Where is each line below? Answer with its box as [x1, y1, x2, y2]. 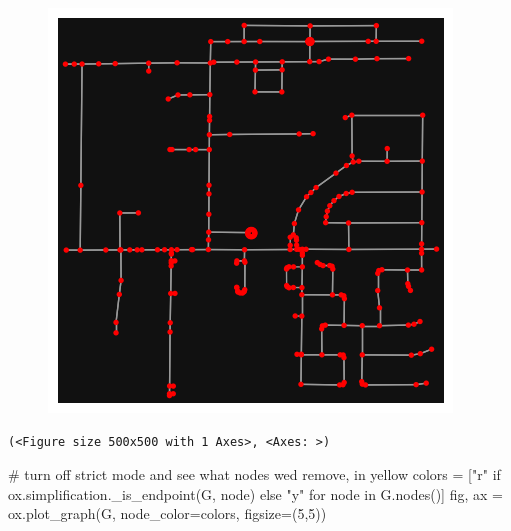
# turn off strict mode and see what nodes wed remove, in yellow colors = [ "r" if [8, 464, 501, 485]
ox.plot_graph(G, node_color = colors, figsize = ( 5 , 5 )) [8, 503, 327, 524]
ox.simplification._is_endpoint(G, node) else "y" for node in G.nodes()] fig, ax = [8, 483, 503, 504]
